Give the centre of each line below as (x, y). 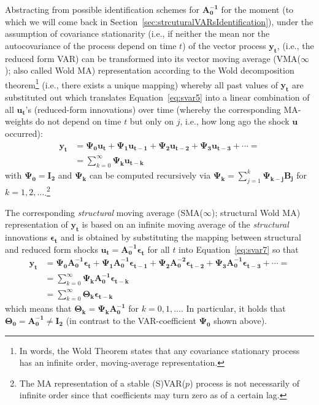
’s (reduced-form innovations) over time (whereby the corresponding (153, 109)
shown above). (240, 320)
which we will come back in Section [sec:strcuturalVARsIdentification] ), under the (159, 21)
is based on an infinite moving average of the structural (185, 224)
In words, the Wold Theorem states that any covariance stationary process (159, 350)
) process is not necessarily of (245, 383)
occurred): (24, 133)
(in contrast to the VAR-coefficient (131, 320)
